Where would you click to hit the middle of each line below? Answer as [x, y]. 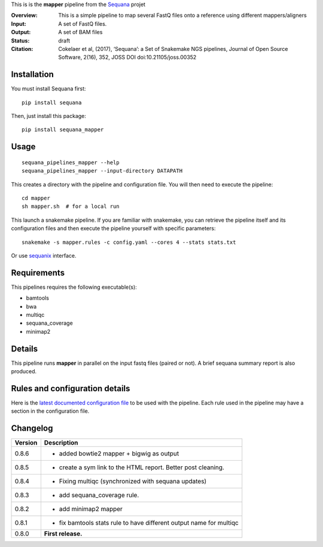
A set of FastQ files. [83, 23]
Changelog [32, 428]
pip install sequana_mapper [63, 130]
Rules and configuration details [71, 389]
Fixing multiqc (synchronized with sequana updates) [133, 481]
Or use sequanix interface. [44, 255]
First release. [63, 534]
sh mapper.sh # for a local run [71, 206]
